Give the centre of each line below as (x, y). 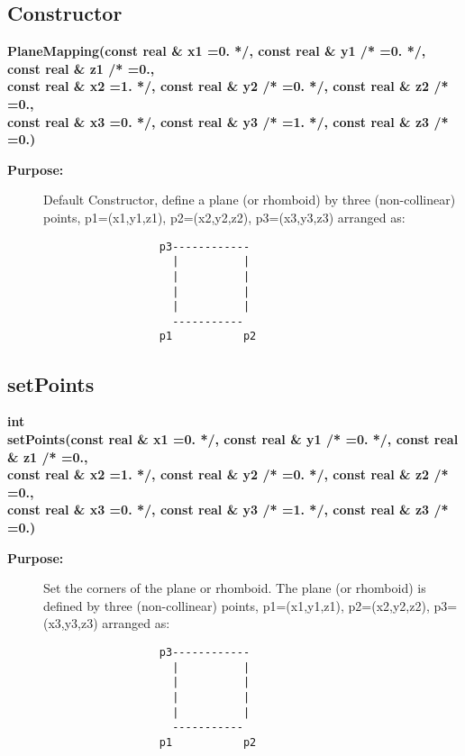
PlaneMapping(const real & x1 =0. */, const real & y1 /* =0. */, (217, 51)
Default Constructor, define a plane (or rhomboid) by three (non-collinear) (250, 200)
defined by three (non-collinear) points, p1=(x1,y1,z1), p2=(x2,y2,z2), (237, 605)
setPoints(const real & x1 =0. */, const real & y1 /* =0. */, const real (233, 438)
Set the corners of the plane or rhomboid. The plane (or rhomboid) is (235, 588)
